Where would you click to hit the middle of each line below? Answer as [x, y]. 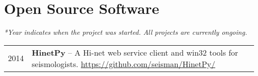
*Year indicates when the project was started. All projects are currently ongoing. [126, 32]
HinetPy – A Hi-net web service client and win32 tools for [135, 52]
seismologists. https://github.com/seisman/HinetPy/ [124, 64]
